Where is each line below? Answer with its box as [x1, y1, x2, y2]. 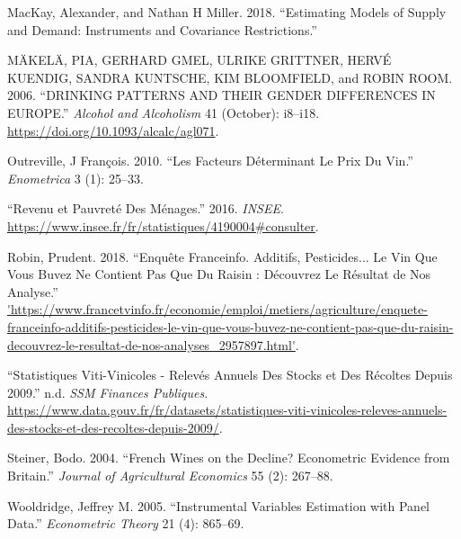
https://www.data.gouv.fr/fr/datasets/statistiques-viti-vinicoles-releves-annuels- [7, 400, 448, 419]
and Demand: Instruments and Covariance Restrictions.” [7, 20, 317, 39]
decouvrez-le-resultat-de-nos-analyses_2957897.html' [7, 335, 296, 354]
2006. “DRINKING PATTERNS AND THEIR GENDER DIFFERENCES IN [7, 85, 436, 104]
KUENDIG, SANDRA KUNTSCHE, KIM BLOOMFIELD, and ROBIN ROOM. [7, 67, 453, 86]
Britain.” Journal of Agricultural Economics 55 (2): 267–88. [7, 466, 333, 485]
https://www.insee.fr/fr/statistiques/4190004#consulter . [7, 216, 319, 235]
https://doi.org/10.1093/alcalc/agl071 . [7, 121, 219, 139]
